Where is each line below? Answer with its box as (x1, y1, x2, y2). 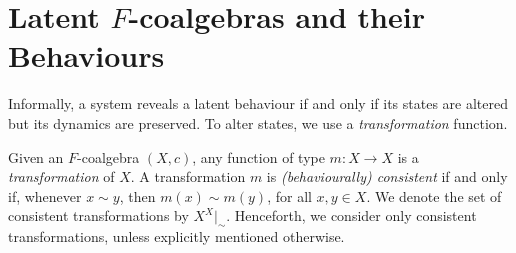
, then (119, 185, 156, 206)
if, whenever (8, 185, 82, 206)
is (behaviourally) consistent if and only (266, 166, 508, 187)
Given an (8, 146, 64, 167)
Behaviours (8, 35, 165, 76)
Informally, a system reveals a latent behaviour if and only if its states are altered (8, 93, 508, 114)
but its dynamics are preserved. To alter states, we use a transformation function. (8, 112, 508, 133)
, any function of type (192, 146, 325, 167)
